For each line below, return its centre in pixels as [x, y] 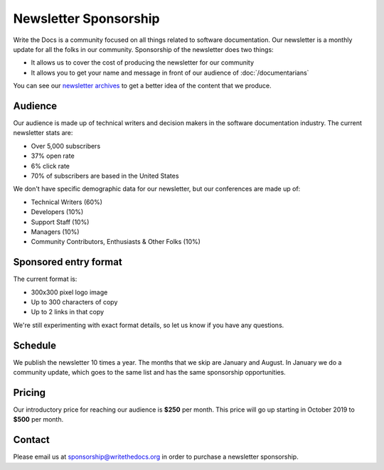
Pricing [30, 392]
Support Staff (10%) [60, 222]
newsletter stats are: [43, 133]
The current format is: [45, 279]
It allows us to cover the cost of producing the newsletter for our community [143, 63]
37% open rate [53, 156]
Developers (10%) [57, 212]
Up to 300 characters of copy [74, 302]
